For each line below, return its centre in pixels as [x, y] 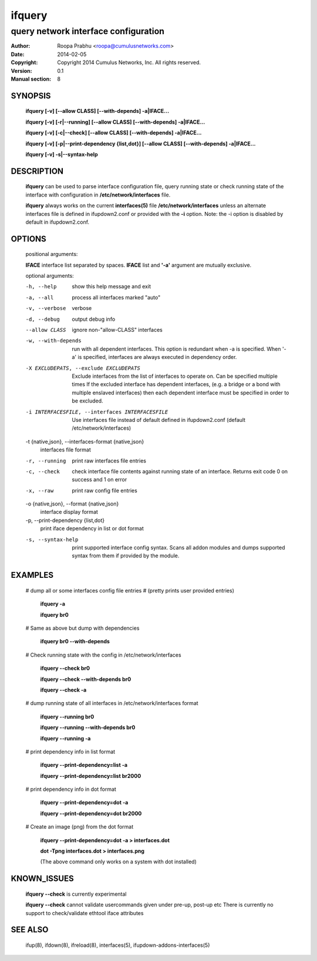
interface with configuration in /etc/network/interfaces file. [98, 195]
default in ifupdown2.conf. [58, 222]
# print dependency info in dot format [71, 789]
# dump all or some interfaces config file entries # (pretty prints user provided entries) [130, 590]
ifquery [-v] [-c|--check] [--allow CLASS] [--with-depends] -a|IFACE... [114, 133]
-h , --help [41, 287]
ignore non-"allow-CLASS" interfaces [117, 330]
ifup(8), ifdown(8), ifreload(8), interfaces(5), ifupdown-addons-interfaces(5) [118, 945]
